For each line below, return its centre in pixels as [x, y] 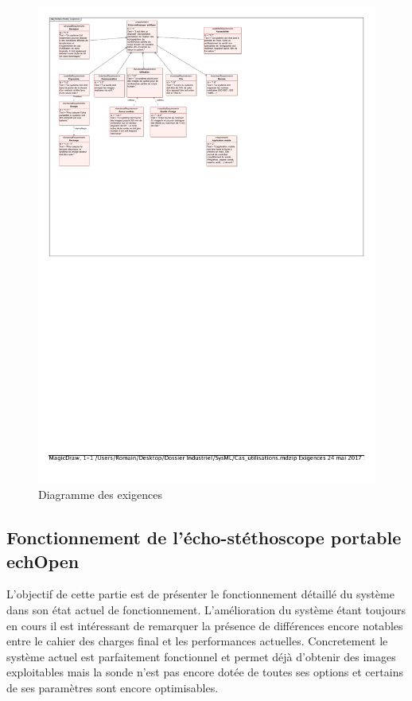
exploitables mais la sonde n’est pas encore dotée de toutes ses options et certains [205, 672]
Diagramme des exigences [100, 495]
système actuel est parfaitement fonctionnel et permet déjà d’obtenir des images [201, 656]
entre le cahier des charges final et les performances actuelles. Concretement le [197, 641]
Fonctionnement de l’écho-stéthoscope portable [204, 537]
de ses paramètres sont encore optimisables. [113, 688]
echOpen [43, 561]
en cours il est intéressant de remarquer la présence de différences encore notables [205, 625]
